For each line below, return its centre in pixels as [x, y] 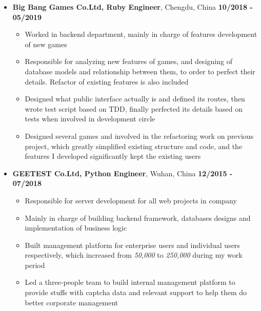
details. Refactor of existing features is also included [107, 81]
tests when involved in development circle [90, 119]
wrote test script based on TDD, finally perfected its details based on [134, 108]
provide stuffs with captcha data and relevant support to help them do [136, 292]
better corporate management [72, 302]
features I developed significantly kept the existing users [113, 156]
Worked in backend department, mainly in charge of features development [141, 34]
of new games [46, 44]
